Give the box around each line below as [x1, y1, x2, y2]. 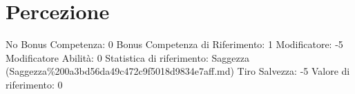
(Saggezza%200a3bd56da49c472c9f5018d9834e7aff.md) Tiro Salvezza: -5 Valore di [6, 64, 350, 78]
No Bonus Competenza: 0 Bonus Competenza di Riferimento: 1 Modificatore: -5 [6, 37, 343, 51]
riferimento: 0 [6, 77, 63, 91]
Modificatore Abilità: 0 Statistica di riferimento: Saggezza [6, 50, 249, 64]
